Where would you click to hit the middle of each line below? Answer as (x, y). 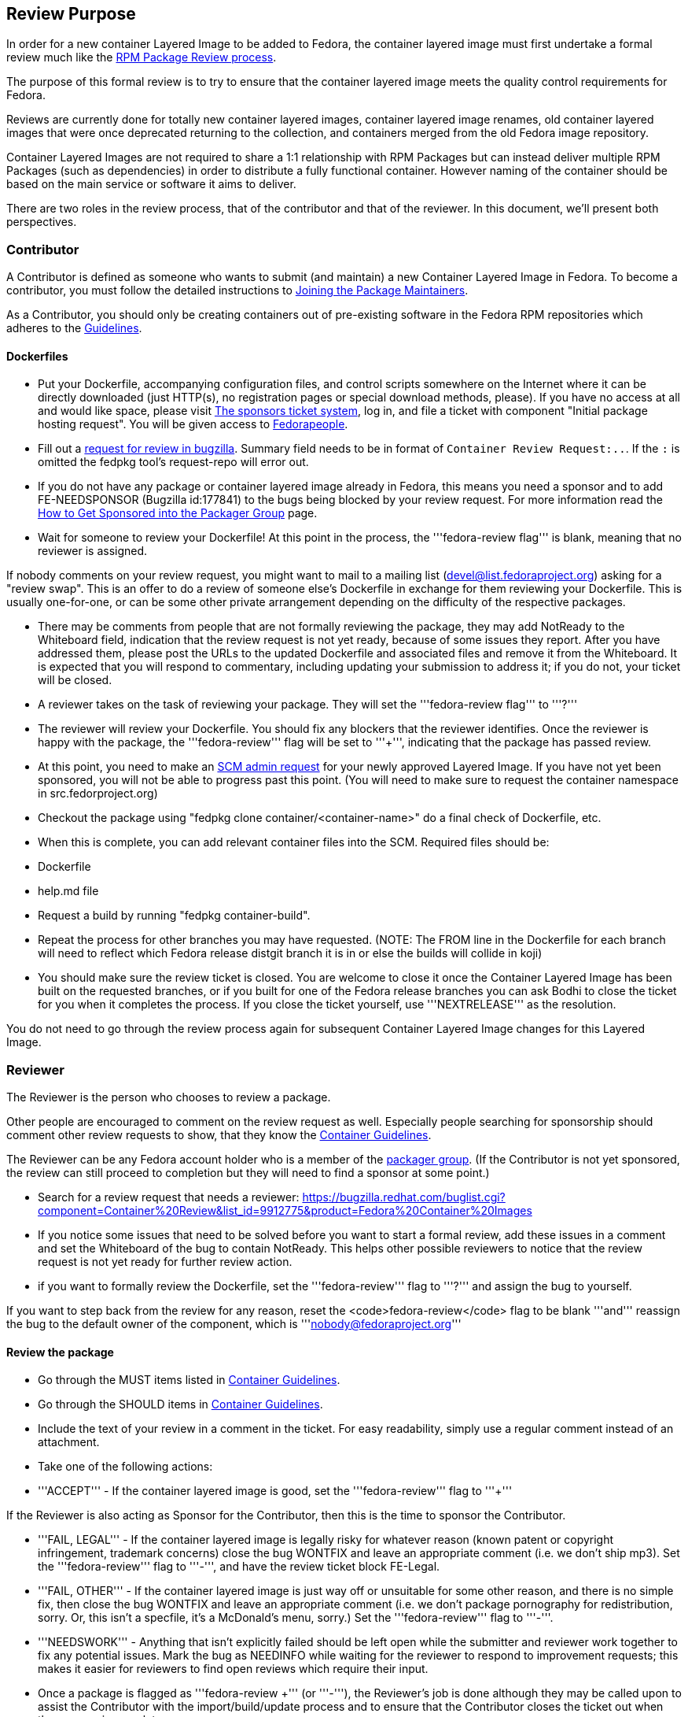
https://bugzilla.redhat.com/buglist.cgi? (404, 1197)
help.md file (68, 891)
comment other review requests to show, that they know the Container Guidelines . (219, 1135)
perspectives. (42, 222)
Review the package (60, 1352)
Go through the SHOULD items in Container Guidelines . (180, 1404)
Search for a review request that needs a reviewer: (169, 1197)
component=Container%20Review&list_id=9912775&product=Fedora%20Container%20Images (285, 1211)
